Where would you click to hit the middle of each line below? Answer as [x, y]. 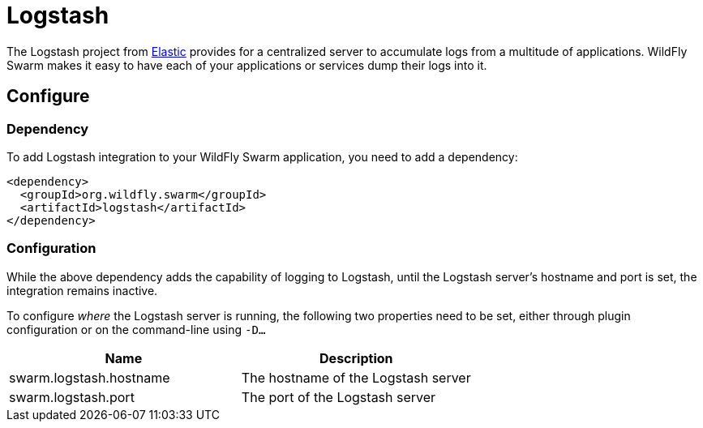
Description [356, 358]
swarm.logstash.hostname [90, 377]
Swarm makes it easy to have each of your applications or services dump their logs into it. [247, 65]
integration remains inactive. [82, 290]
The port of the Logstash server [339, 397]
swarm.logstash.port [72, 397]
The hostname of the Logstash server [356, 377]
